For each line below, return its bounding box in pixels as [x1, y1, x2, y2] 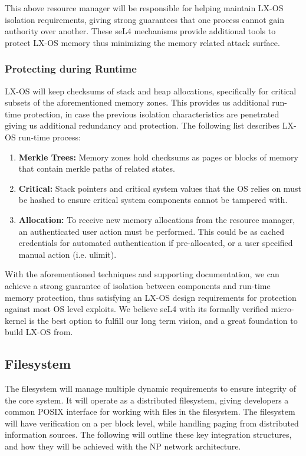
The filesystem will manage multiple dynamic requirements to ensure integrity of [5, 382, 296, 395]
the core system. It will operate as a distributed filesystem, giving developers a [5, 393, 289, 406]
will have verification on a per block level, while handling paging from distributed [5, 416, 299, 429]
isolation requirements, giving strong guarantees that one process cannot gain [5, 13, 284, 25]
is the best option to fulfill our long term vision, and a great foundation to [29, 314, 298, 326]
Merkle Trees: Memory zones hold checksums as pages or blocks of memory [18, 150, 298, 163]
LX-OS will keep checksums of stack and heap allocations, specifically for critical [5, 84, 297, 97]
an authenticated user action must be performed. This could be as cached [18, 225, 285, 237]
